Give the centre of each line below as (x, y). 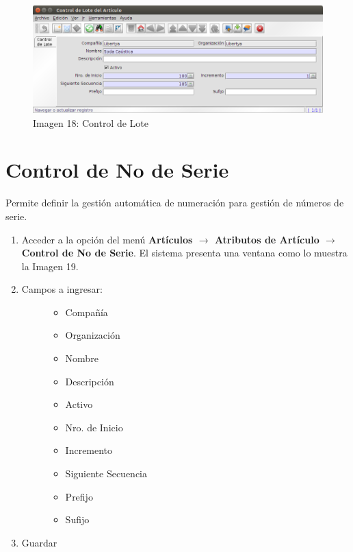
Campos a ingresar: (62, 289)
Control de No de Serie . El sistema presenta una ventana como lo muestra (184, 253)
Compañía (87, 312)
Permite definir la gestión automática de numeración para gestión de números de (175, 203)
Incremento (89, 450)
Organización (93, 335)
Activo (79, 404)
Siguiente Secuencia (106, 473)
